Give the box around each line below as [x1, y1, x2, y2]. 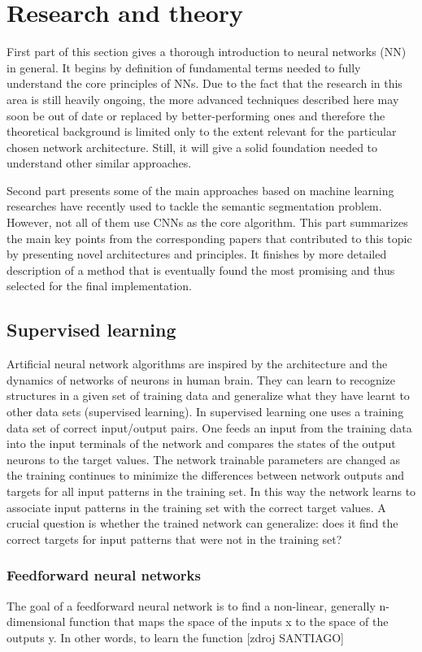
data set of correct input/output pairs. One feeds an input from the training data [7, 419, 412, 436]
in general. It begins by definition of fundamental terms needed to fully [7, 59, 361, 76]
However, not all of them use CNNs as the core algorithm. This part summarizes [7, 214, 408, 231]
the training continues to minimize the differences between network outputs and [7, 467, 405, 484]
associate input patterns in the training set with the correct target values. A [7, 498, 386, 515]
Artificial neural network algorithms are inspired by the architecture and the [7, 355, 388, 372]
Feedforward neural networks [7, 565, 201, 585]
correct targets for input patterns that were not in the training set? [7, 530, 342, 547]
